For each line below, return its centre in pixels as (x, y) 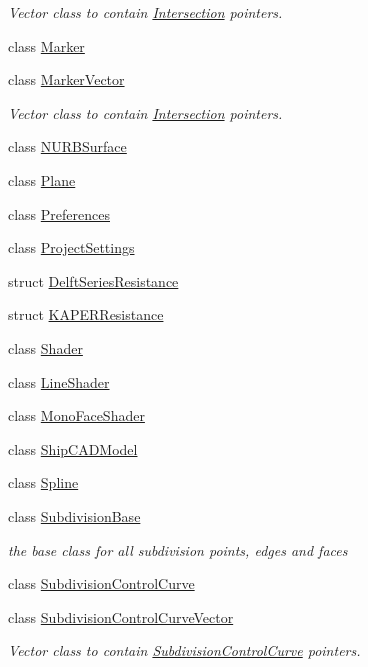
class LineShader (59, 381)
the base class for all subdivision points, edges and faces (178, 549)
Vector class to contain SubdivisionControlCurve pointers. (184, 650)
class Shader (45, 347)
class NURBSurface (67, 146)
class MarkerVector (66, 79)
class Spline (43, 482)
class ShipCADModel (73, 448)
